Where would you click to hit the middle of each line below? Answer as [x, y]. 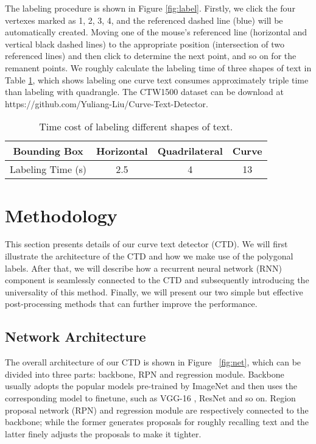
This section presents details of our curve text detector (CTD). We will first [146, 244]
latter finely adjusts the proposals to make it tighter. [103, 433]
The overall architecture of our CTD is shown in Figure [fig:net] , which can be [153, 362]
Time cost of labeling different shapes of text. [136, 127]
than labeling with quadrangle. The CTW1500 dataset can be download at [144, 92]
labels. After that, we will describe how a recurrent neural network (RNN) [143, 268]
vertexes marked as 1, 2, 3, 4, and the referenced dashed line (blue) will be [144, 20]
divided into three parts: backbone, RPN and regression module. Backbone [145, 374]
